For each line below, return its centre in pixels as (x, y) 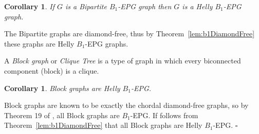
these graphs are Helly (39, 43)
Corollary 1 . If (29, 6)
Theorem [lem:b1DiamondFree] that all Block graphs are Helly (103, 125)
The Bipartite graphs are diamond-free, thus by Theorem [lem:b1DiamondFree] (129, 33)
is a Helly (197, 6)
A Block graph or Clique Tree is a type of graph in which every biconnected (123, 61)
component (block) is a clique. (52, 70)
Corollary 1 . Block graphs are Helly (62, 88)
